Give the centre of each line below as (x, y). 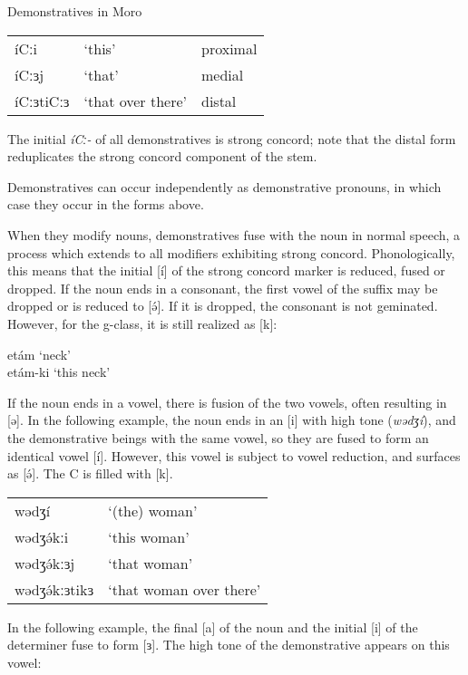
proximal (229, 48)
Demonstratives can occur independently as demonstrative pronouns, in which (224, 186)
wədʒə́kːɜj (45, 563)
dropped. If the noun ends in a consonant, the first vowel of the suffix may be (223, 288)
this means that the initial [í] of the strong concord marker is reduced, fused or (226, 270)
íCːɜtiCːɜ (42, 101)
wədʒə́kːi (42, 536)
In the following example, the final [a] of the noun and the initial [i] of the (213, 627)
